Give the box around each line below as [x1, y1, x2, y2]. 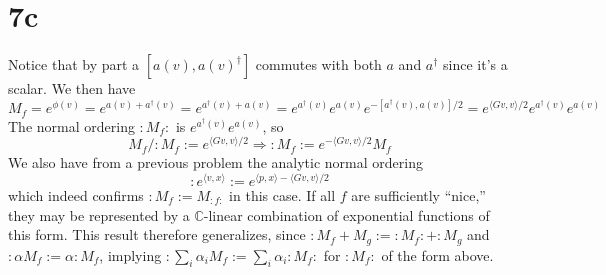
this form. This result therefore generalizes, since [8, 224, 306, 245]
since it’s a [443, 54, 508, 75]
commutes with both [255, 54, 382, 75]
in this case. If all [229, 185, 336, 206]
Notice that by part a [8, 54, 140, 75]
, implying [99, 244, 162, 265]
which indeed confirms [8, 185, 144, 206]
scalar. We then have [8, 78, 136, 99]
